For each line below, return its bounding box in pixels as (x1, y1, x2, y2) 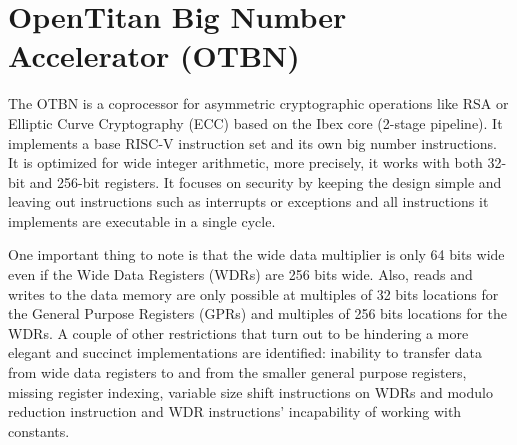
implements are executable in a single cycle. (8, 210, 276, 231)
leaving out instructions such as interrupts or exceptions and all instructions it (8, 191, 489, 212)
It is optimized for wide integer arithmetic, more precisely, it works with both (8, 152, 483, 173)
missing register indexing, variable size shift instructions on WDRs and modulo (8, 381, 493, 402)
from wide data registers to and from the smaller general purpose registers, (8, 362, 467, 383)
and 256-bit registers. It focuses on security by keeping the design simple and (29, 171, 502, 192)
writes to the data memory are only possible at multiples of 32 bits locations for (8, 283, 499, 304)
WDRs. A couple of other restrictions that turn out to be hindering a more (8, 322, 469, 343)
